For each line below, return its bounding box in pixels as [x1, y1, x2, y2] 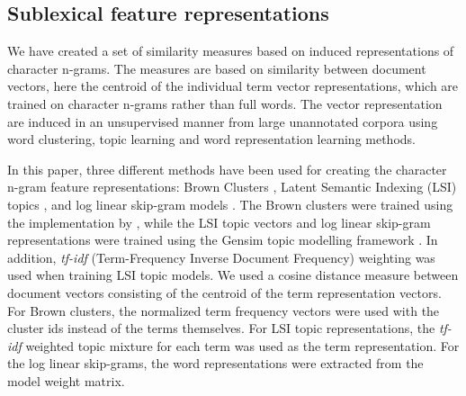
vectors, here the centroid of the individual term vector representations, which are [7, 76, 459, 95]
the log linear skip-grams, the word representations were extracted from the [7, 354, 424, 373]
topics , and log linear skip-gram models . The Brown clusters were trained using [7, 194, 453, 213]
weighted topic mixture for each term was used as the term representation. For [25, 336, 460, 355]
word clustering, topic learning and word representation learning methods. [7, 130, 416, 148]
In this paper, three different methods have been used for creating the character [7, 159, 447, 178]
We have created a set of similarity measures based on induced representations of [7, 41, 454, 60]
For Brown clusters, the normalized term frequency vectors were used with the [7, 301, 440, 319]
